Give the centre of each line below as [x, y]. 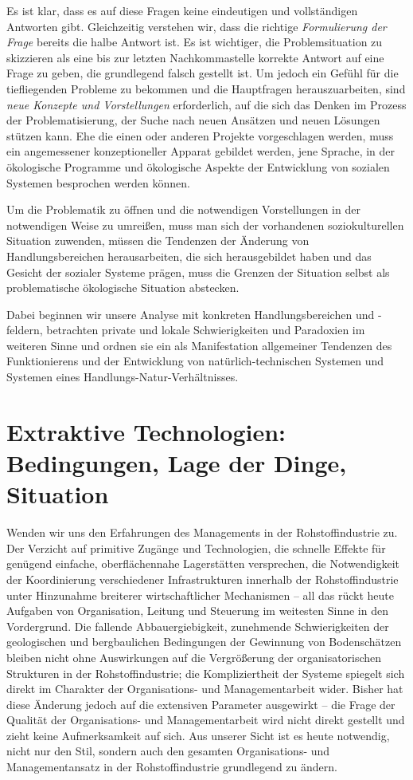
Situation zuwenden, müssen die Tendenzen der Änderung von [158, 240]
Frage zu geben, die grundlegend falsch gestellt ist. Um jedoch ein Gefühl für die [203, 73]
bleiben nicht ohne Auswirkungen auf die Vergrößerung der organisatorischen [194, 657]
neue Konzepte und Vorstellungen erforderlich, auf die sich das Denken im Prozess [206, 104]
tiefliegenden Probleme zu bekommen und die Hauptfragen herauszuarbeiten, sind [206, 88]
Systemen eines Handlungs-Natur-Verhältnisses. [123, 377]
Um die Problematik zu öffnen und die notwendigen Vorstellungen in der [183, 209]
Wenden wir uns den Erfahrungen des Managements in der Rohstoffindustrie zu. [202, 532]
